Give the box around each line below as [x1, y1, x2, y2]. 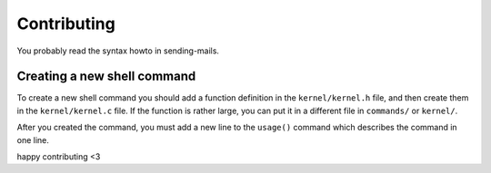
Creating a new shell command [16, 69, 196, 84]
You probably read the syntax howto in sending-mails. [16, 45, 220, 56]
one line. [16, 134, 50, 145]
